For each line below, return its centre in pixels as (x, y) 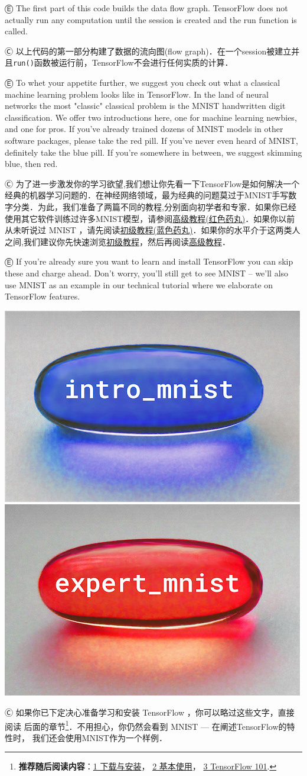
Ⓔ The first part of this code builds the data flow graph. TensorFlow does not (146, 8)
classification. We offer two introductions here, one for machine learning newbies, (151, 117)
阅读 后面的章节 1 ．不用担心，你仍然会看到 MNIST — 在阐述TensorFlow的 (146, 725)
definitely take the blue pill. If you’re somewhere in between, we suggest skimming (153, 152)
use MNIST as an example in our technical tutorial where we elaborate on (139, 284)
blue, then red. (31, 164)
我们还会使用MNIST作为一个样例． (99, 737)
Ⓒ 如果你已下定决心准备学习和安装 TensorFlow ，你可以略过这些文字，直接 (150, 712)
